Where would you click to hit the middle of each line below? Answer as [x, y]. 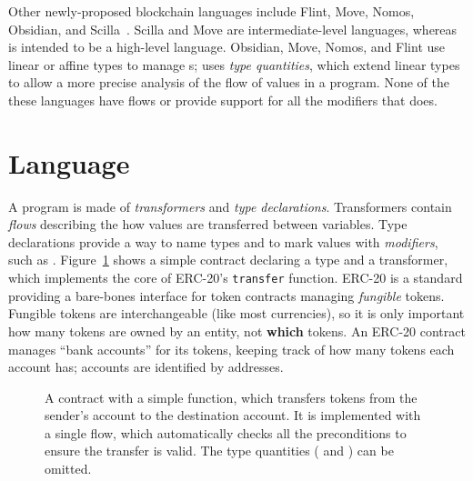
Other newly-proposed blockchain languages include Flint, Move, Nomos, [211, 11]
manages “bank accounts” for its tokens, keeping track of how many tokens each [231, 349]
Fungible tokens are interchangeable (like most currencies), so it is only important [236, 313]
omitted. [68, 469]
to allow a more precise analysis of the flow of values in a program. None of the [229, 82]
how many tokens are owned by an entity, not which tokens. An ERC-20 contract [237, 331]
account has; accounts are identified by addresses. [146, 367]
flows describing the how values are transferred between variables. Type [208, 224]
